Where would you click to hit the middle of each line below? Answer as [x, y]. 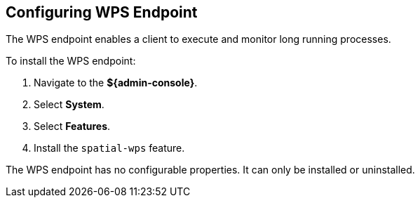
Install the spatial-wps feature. [109, 148]
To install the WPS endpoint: [71, 61]
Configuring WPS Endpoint [102, 12]
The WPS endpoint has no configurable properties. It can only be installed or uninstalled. [210, 170]
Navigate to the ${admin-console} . [116, 83]
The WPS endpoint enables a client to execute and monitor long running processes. [198, 39]
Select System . [69, 105]
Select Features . [72, 126]
